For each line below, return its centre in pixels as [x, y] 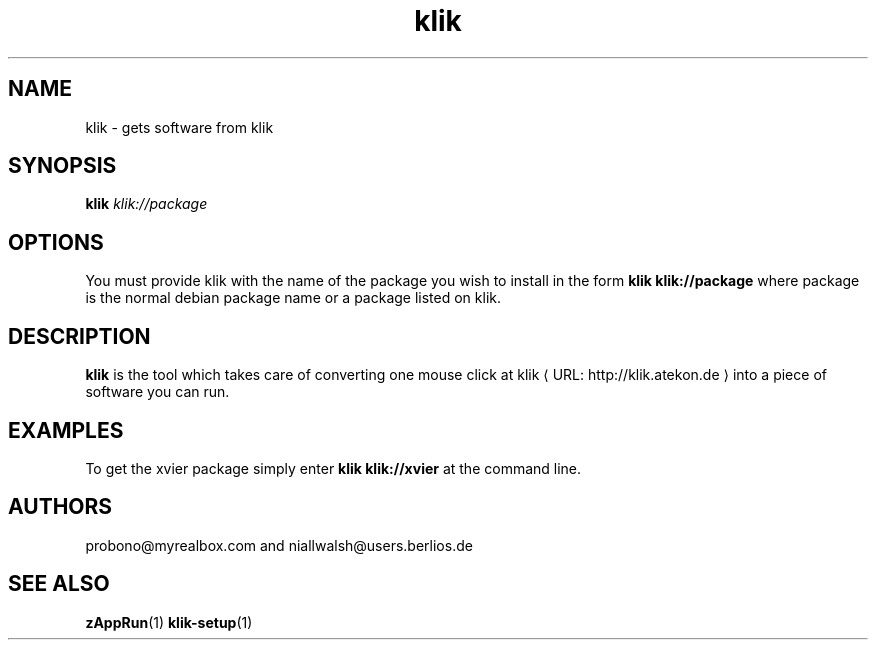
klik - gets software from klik [179, 127]
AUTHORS [60, 507]
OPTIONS [56, 242]
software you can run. [157, 392]
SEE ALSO [59, 584]
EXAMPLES [66, 430]
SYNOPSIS [62, 166]
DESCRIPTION [79, 336]
